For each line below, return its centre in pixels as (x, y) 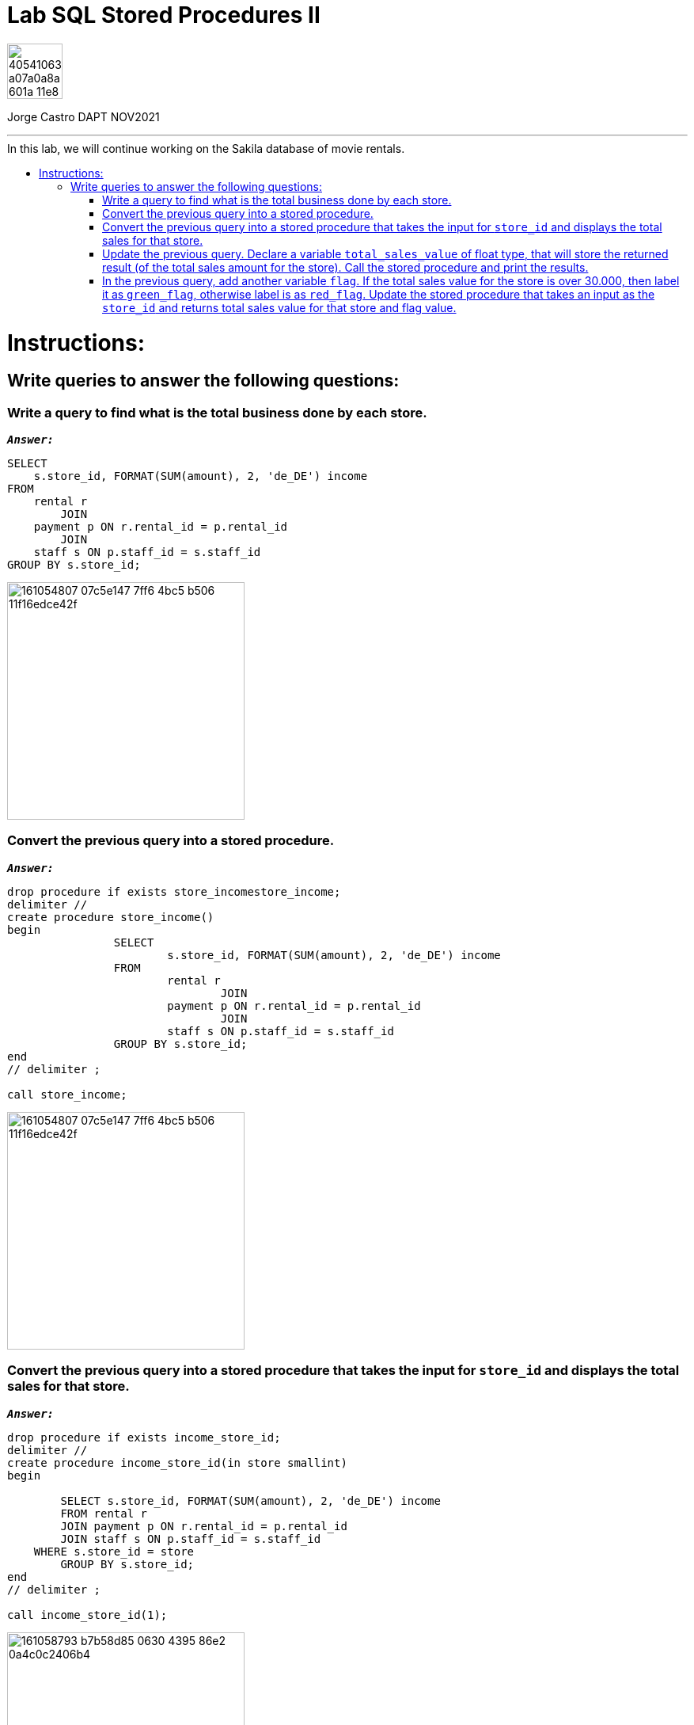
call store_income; (67, 1094)
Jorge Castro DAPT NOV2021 (83, 116)
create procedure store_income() (111, 917)
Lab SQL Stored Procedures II (164, 15)
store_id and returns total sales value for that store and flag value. (279, 307)
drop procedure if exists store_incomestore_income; (174, 891)
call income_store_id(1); (87, 1615)
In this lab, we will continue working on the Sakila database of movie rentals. (206, 148)
